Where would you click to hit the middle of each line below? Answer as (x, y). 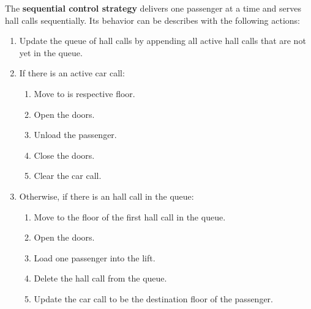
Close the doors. (64, 155)
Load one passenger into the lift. (95, 257)
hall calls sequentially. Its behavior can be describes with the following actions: (152, 20)
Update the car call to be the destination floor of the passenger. (153, 298)
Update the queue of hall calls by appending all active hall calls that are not (163, 41)
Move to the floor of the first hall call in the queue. (130, 216)
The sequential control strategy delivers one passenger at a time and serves (153, 8)
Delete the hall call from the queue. (100, 278)
